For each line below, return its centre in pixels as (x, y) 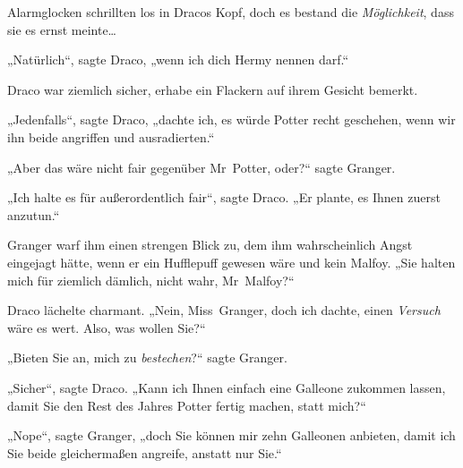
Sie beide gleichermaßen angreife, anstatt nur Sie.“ (145, 452)
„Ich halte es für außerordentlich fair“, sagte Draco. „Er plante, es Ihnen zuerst (224, 197)
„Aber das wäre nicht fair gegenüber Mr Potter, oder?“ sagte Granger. (201, 167)
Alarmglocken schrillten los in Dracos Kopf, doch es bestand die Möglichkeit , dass (231, 12)
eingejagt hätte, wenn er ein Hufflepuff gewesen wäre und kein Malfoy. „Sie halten (231, 262)
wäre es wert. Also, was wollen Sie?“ (107, 327)
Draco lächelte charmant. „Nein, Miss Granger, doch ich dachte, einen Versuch (224, 310)
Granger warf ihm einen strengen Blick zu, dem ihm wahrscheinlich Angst (210, 245)
